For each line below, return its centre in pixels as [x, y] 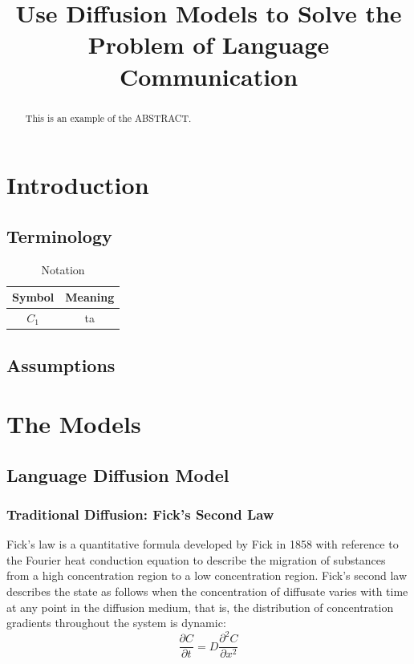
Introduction [78, 185]
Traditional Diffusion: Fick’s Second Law [140, 514]
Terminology [59, 235]
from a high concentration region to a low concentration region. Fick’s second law [207, 575]
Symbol [33, 297]
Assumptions [61, 364]
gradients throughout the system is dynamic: [116, 623]
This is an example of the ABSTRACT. [108, 117]
